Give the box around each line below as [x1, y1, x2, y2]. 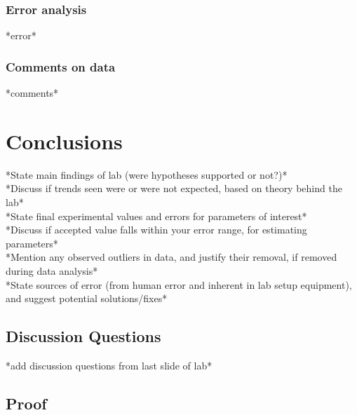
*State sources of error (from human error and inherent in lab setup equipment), [6, 277, 352, 292]
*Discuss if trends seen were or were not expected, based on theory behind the [6, 181, 342, 196]
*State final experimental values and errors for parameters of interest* [6, 208, 307, 223]
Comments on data [6, 57, 116, 75]
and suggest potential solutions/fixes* [6, 291, 168, 306]
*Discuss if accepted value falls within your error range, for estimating [6, 222, 307, 237]
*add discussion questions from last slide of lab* [6, 358, 213, 372]
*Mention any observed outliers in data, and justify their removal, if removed [6, 250, 337, 264]
